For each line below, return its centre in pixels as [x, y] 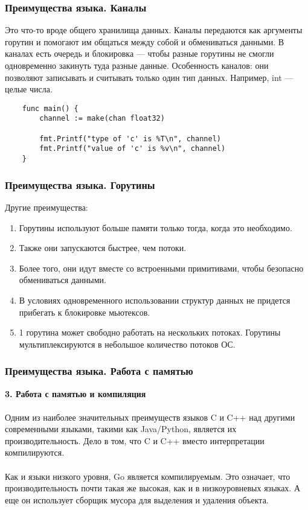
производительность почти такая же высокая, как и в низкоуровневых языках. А [153, 488]
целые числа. [29, 89]
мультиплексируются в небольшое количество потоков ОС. [127, 344]
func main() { [50, 108]
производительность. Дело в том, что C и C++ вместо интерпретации [135, 440]
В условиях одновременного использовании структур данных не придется [155, 300]
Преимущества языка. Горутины [80, 184]
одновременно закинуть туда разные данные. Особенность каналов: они [137, 65]
